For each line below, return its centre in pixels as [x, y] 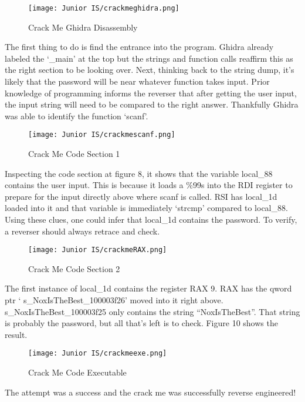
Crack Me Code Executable [77, 372]
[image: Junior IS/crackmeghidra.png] [104, 8]
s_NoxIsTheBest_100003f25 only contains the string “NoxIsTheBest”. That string [152, 311]
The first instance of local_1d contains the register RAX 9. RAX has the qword [148, 288]
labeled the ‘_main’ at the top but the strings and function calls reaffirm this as [149, 58]
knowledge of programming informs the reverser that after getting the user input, [151, 93]
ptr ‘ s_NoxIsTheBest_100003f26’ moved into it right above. [114, 300]
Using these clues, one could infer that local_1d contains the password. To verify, [151, 220]
